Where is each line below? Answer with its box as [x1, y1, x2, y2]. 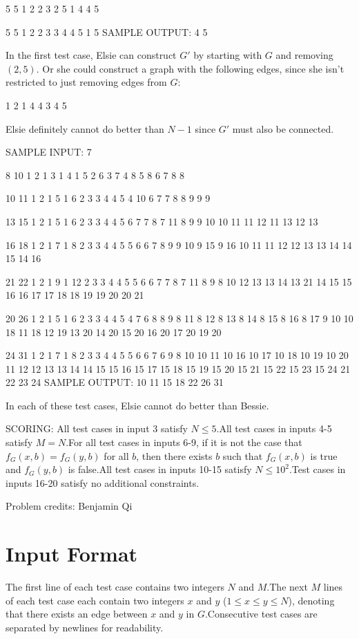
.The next [266, 580, 308, 594]
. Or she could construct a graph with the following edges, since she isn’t [36, 61, 345, 75]
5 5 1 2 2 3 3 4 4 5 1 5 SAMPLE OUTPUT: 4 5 [6, 24, 208, 39]
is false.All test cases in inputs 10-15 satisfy [68, 462, 252, 476]
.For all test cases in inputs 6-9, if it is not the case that [66, 435, 302, 450]
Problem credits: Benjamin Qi [6, 499, 133, 513]
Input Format [6, 539, 138, 568]
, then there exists [136, 448, 213, 463]
